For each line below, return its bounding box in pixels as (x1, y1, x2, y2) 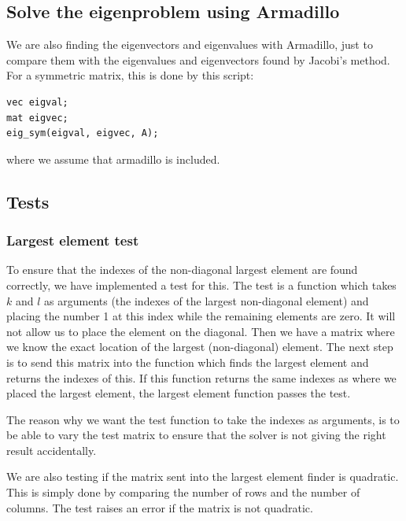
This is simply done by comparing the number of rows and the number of (6, 484, 360, 501)
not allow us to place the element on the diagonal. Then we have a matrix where (6, 323, 395, 339)
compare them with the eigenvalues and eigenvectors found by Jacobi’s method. (6, 51, 390, 68)
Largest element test (6, 231, 139, 250)
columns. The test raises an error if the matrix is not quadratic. (6, 499, 313, 515)
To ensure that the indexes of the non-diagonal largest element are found (6, 261, 358, 278)
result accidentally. (6, 442, 97, 458)
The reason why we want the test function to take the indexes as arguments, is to (6, 411, 400, 427)
